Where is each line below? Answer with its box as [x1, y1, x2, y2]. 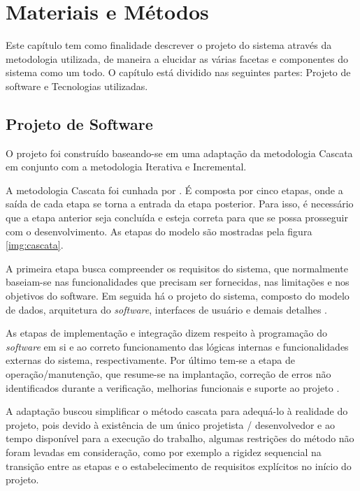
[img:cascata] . [6, 237, 64, 252]
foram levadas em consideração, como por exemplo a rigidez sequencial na [6, 444, 322, 459]
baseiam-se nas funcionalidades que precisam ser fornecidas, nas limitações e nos [6, 274, 350, 289]
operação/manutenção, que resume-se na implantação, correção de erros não [6, 367, 331, 381]
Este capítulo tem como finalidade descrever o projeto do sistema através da [6, 38, 332, 52]
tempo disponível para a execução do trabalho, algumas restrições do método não [6, 431, 354, 446]
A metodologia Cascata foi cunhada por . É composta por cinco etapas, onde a [6, 182, 343, 197]
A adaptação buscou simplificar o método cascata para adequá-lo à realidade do [6, 404, 348, 418]
